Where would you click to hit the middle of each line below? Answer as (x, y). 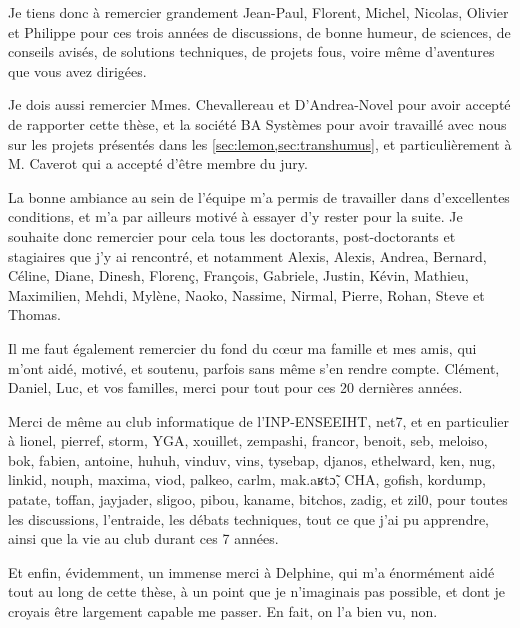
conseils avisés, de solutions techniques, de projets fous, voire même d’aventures (251, 51)
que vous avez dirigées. (77, 70)
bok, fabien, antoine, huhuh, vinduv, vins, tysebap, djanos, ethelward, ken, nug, (252, 459)
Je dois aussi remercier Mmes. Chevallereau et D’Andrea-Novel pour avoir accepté (259, 104)
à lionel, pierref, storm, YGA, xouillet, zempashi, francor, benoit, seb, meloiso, (248, 440)
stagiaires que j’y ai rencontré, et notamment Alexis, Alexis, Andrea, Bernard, (247, 255)
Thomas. (34, 314)
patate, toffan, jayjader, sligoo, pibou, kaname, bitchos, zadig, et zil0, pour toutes (258, 499)
